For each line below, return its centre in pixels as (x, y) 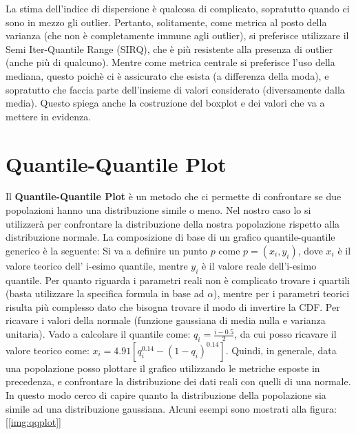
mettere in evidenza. (49, 116)
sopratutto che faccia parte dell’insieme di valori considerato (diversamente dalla (175, 89)
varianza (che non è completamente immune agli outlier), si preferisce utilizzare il (177, 35)
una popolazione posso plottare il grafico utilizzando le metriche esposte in (163, 368)
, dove (310, 250)
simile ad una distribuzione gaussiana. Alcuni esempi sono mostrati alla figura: (171, 408)
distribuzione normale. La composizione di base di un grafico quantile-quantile (170, 237)
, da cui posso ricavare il (285, 334)
